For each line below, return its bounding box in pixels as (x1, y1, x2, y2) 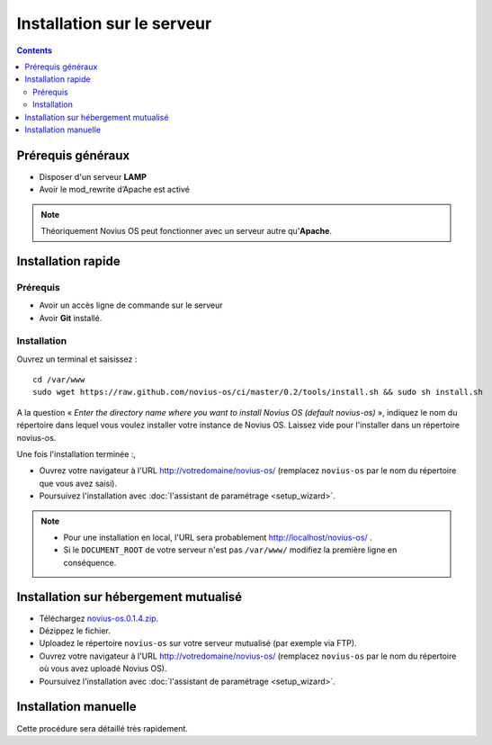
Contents (16, 45, 53, 56)
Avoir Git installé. (39, 312, 103, 323)
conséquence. (63, 557, 117, 568)
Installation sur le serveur (16, 13, 212, 33)
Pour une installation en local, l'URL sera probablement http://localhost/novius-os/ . (63, 532, 372, 543)
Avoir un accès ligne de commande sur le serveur (39, 300, 223, 310)
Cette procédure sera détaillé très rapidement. (16, 723, 189, 733)
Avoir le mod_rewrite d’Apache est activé (39, 184, 191, 195)
